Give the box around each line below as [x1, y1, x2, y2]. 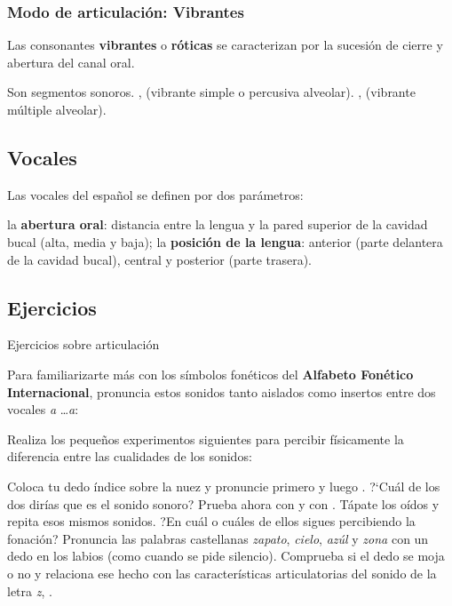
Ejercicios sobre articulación [7, 335, 160, 354]
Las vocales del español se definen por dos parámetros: [7, 185, 304, 203]
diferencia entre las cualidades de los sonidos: [7, 447, 252, 466]
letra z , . [7, 581, 52, 600]
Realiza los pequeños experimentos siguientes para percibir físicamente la [7, 429, 404, 448]
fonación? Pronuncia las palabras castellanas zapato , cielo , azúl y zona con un [7, 529, 429, 547]
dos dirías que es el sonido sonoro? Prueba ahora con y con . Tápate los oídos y [7, 494, 440, 513]
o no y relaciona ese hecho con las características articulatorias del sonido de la [7, 563, 437, 582]
